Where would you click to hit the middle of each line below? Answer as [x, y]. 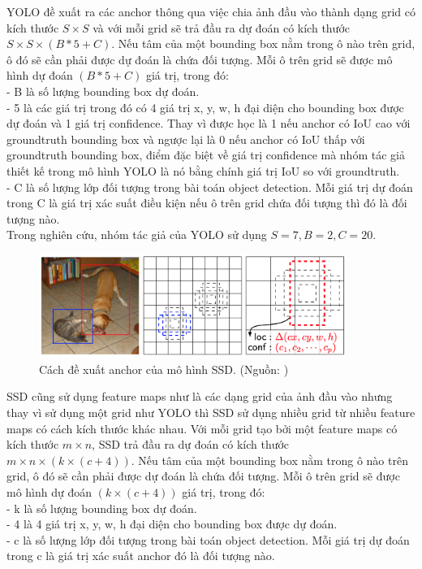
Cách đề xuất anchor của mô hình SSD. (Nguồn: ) [164, 369]
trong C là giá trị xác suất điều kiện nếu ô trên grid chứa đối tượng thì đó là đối [207, 203]
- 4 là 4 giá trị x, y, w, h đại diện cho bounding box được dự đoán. [172, 524]
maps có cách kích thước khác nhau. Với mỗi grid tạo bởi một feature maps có [202, 428]
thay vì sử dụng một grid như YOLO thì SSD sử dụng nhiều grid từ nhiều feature [211, 413]
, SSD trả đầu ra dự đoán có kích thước [191, 444]
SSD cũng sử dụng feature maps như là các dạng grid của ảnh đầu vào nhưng [200, 396]
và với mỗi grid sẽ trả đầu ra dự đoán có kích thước [222, 27]
